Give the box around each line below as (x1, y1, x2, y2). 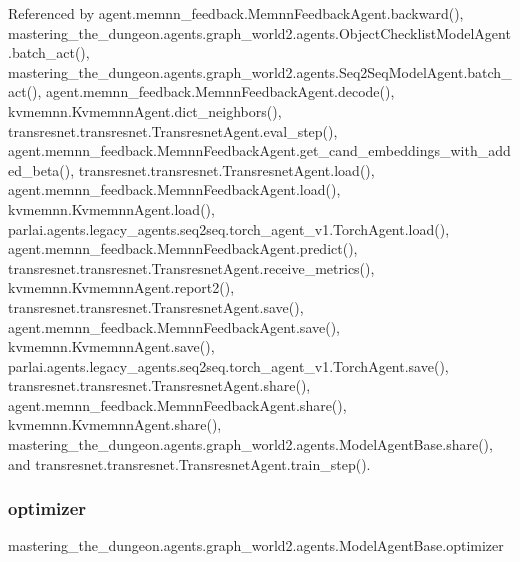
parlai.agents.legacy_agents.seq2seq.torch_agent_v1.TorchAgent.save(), (8, 355, 449, 376)
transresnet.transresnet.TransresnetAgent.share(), (8, 375, 311, 396)
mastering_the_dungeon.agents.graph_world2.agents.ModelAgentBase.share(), (8, 434, 493, 455)
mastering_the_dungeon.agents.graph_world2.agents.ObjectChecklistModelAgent (8, 22, 511, 43)
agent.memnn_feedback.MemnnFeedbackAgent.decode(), (46, 81, 395, 102)
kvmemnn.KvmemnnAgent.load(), (8, 198, 215, 219)
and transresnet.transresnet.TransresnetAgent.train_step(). (8, 453, 371, 474)
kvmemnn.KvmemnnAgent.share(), (8, 414, 222, 435)
